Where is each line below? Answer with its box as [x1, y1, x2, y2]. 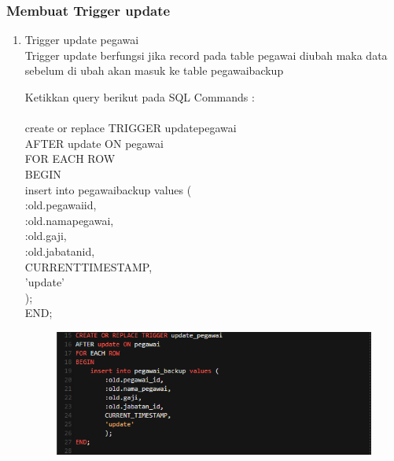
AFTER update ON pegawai [24, 135, 164, 151]
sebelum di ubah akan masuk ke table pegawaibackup [24, 62, 284, 79]
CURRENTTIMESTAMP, [24, 258, 153, 275]
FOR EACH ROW [24, 150, 116, 167]
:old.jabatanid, [24, 242, 95, 259]
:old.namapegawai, [24, 212, 114, 228]
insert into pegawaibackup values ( [24, 181, 192, 197]
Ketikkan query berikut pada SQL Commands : [24, 89, 255, 105]
